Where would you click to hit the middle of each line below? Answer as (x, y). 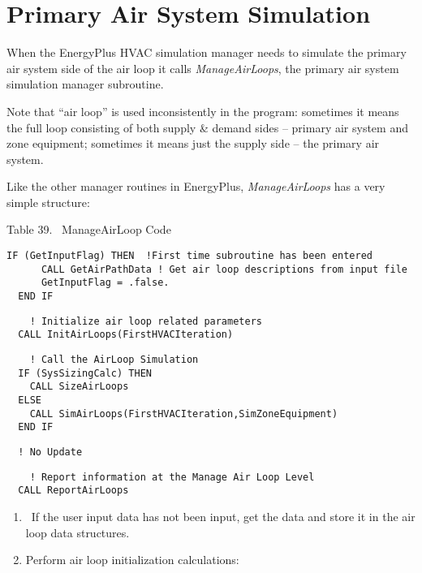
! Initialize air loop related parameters (146, 321)
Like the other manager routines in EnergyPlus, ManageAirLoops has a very (196, 186)
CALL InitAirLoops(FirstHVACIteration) (126, 335)
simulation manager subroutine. (85, 84)
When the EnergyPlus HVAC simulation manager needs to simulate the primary (207, 52)
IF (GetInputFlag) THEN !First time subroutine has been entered (190, 256)
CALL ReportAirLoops (73, 491)
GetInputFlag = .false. (105, 283)
